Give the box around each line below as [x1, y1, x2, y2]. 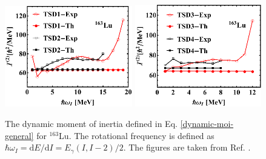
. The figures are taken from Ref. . [123, 141, 251, 154]
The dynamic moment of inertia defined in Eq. [5, 117, 178, 130]
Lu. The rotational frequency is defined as [59, 129, 214, 141]
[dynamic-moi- [180, 117, 234, 130]
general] [5, 129, 34, 141]
